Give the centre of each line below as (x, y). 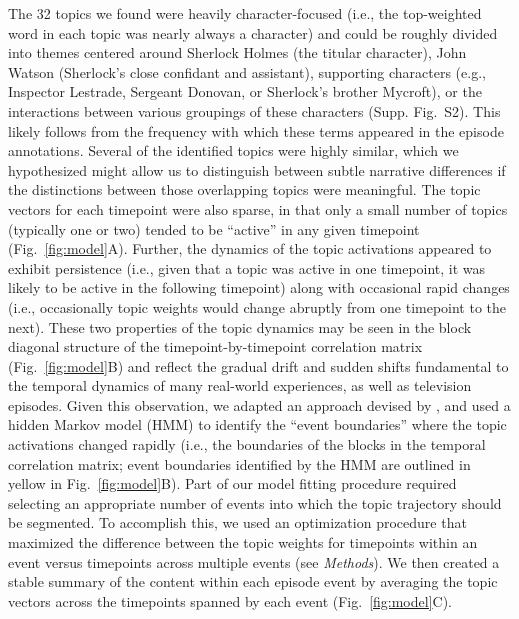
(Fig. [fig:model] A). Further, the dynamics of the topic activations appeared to (250, 248)
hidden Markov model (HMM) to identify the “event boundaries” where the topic (257, 424)
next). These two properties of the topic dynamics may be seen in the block (240, 326)
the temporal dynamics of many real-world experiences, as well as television (240, 385)
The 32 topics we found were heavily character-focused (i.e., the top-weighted (245, 13)
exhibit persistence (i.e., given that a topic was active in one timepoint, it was (247, 267)
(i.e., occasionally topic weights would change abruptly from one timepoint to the (257, 306)
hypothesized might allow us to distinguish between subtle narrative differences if (257, 169)
